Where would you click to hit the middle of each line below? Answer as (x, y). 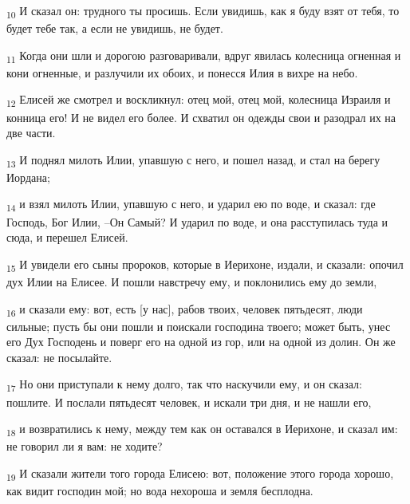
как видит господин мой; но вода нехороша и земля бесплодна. (160, 490)
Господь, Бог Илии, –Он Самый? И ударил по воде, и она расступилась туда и (197, 221)
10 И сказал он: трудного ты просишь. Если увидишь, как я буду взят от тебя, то (203, 12)
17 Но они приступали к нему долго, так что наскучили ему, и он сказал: (184, 385)
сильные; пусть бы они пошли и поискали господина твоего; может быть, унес (199, 326)
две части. (31, 133)
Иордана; (28, 177)
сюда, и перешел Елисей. (67, 237)
